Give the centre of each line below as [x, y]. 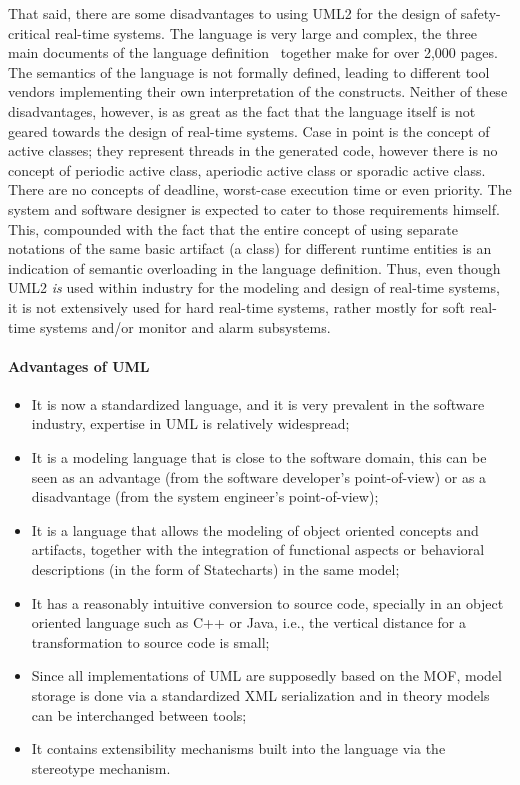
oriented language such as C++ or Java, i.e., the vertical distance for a [248, 622]
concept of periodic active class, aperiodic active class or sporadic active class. [247, 169]
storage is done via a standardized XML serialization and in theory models [260, 695]
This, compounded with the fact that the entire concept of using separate [233, 228]
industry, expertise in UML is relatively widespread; [190, 423]
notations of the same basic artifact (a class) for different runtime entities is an [250, 248]
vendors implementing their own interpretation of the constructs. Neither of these [258, 91]
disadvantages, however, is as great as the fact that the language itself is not [242, 110]
